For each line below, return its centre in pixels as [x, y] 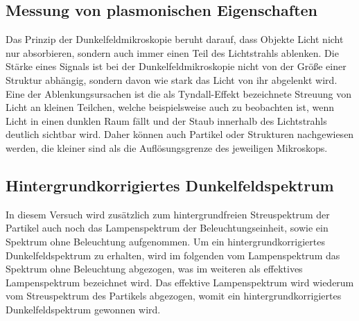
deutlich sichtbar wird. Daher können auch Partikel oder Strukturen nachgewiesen [180, 134]
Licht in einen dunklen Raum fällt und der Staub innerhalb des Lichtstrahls [166, 120]
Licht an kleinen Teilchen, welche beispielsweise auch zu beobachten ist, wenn [170, 107]
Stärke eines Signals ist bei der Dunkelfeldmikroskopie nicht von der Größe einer [176, 66]
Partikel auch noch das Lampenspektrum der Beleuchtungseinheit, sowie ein [167, 228]
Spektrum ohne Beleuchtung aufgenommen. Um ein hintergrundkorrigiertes [165, 241]
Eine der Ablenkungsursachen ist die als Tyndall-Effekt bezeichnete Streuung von [178, 93]
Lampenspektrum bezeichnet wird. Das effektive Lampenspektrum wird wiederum [180, 282]
